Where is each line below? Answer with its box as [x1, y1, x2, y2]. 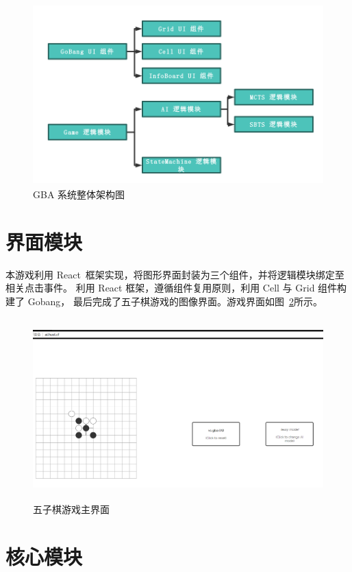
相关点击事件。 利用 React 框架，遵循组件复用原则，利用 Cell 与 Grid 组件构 [5, 281, 347, 295]
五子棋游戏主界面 [33, 501, 110, 516]
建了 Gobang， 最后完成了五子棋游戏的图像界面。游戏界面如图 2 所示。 [5, 294, 323, 309]
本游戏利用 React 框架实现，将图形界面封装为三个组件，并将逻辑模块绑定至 [5, 267, 344, 281]
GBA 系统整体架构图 [33, 187, 125, 202]
